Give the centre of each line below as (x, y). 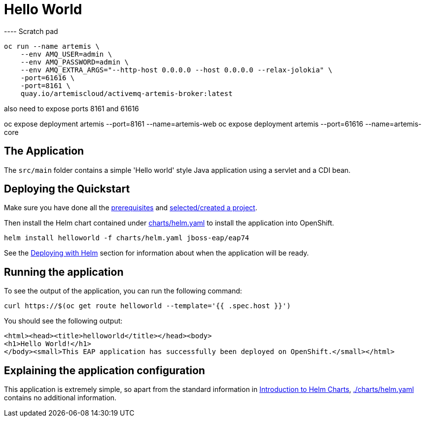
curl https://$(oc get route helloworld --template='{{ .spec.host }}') (147, 306)
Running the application (64, 272)
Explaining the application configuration (105, 370)
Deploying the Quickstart (67, 189)
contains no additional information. (60, 398)
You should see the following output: (63, 321)
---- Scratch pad (31, 31)
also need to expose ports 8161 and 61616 (71, 108)
